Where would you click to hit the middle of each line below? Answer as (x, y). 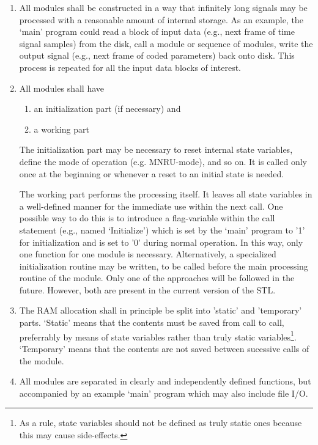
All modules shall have (62, 88)
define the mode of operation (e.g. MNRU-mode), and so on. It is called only (163, 161)
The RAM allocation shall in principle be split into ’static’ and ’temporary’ (161, 310)
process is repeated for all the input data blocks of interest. (130, 67)
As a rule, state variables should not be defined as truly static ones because (161, 423)
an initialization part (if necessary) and (107, 108)
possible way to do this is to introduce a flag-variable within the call (147, 218)
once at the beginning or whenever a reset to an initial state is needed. (152, 173)
